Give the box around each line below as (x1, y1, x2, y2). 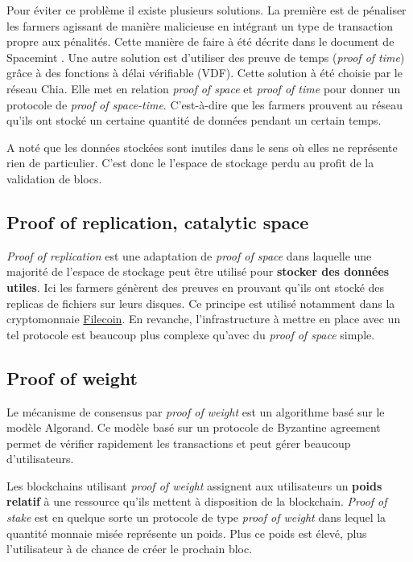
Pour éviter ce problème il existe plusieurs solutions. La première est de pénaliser (6, 2, 407, 18)
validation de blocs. (6, 170, 102, 187)
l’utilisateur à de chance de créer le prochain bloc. (6, 540, 253, 557)
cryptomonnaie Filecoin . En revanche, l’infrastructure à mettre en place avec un (6, 310, 401, 327)
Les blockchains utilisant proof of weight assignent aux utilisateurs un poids (6, 477, 382, 494)
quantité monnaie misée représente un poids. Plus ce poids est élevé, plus (6, 524, 367, 541)
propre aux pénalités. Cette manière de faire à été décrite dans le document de (6, 33, 394, 50)
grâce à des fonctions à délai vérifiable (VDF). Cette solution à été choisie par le (6, 64, 403, 81)
